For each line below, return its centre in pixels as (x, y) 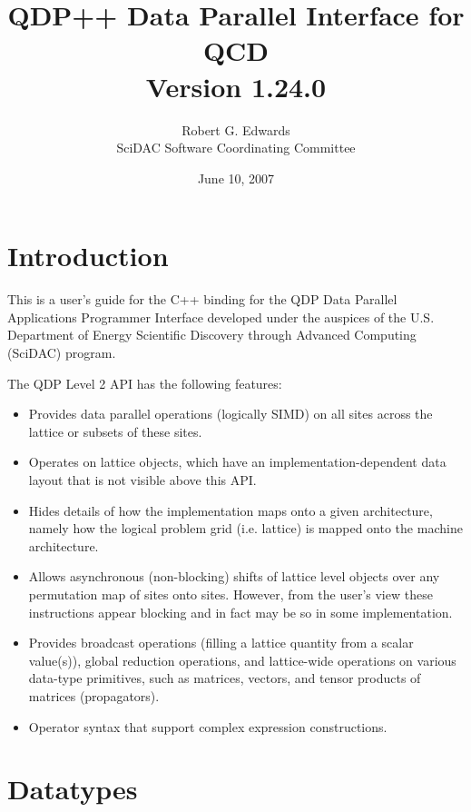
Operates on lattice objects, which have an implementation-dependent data (237, 462)
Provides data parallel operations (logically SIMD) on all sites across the (231, 414)
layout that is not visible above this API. (142, 479)
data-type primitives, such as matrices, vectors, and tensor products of (225, 678)
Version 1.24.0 (236, 86)
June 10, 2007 (236, 178)
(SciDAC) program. (62, 352)
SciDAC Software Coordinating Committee (236, 148)
